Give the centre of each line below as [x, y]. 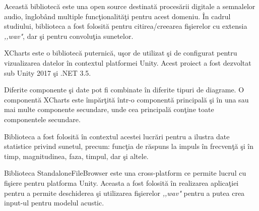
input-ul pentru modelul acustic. [54, 203]
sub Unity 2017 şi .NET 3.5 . [48, 72]
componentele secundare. [42, 119]
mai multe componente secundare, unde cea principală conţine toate [109, 109]
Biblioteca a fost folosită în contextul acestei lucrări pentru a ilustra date [117, 136]
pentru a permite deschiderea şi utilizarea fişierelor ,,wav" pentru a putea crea [124, 193]
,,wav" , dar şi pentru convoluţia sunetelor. [69, 36]
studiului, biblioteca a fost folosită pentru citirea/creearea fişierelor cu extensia [126, 26]
